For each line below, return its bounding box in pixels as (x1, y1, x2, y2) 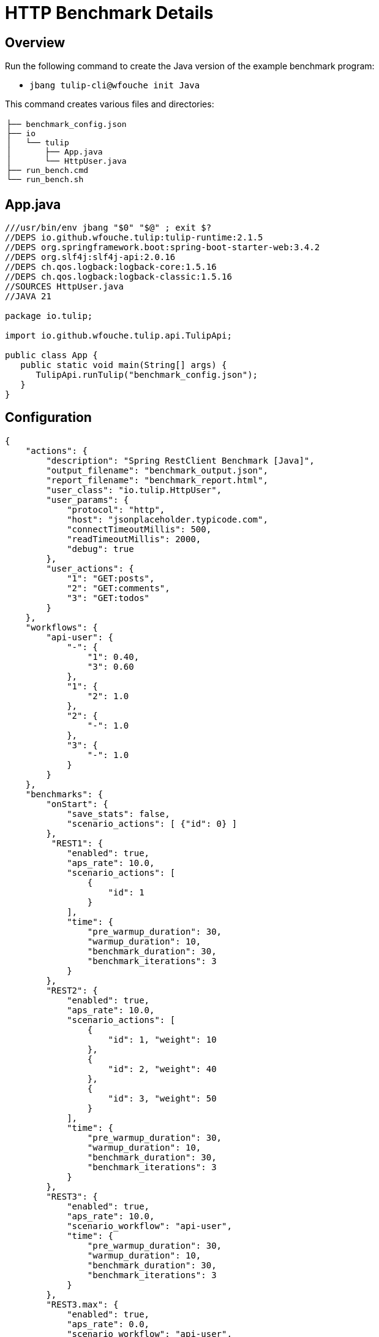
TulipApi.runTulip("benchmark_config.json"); (36, 370, 258, 380)
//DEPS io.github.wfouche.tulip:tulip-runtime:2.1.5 (5, 232, 263, 243)
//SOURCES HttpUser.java (5, 282, 124, 292)
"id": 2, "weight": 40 (108, 1063, 217, 1074)
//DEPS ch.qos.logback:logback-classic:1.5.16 (5, 272, 232, 282)
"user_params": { (46, 494, 129, 505)
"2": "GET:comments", (67, 583, 170, 593)
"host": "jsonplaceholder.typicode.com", (67, 514, 268, 524)
